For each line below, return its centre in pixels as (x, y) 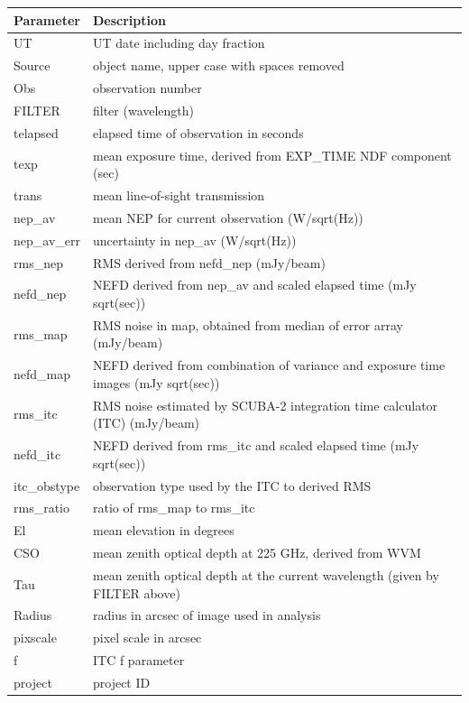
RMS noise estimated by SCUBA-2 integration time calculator (265, 405)
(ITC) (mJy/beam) (146, 423)
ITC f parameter (138, 660)
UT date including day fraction (179, 43)
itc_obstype (47, 485)
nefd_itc (37, 453)
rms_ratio (41, 508)
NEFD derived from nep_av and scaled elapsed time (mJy (254, 285)
